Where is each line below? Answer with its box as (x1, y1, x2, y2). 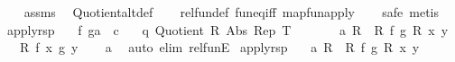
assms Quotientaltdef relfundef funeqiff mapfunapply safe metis (23, 3, 440, 21)
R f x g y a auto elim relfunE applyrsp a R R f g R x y (19, 38, 420, 57)
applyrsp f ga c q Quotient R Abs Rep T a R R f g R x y (6, 20, 449, 39)
